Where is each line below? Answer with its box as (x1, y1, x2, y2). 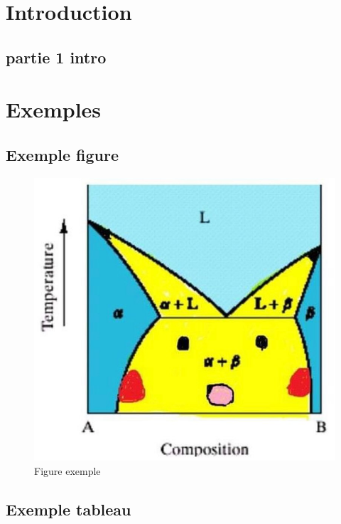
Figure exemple (34, 463, 101, 478)
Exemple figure (6, 143, 119, 165)
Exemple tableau (6, 498, 131, 520)
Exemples (6, 95, 102, 124)
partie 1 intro (6, 46, 107, 68)
